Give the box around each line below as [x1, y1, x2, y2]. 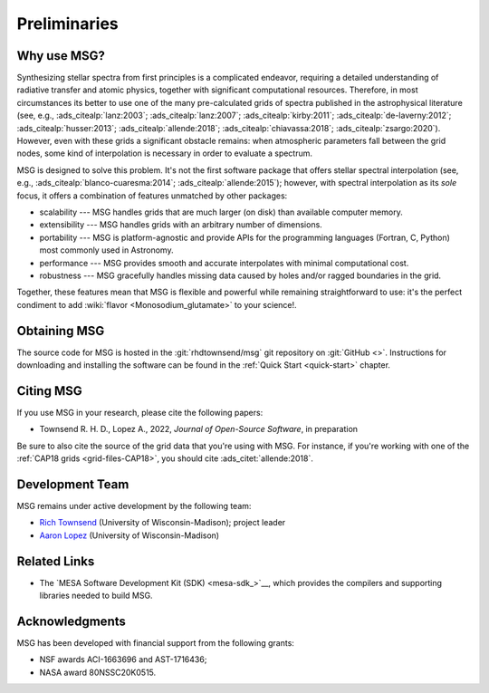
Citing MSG [16, 383, 82, 399]
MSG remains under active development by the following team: [16, 500, 252, 511]
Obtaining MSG [16, 322, 105, 339]
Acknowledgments [16, 613, 127, 629]
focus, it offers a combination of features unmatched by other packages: [16, 190, 288, 201]
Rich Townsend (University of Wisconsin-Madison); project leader [39, 517, 286, 528]
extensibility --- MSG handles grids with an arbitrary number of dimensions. [39, 219, 323, 230]
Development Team [16, 476, 129, 492]
